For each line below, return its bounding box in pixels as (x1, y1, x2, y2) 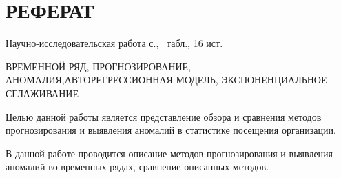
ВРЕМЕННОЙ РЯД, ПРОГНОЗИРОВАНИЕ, (6, 59, 192, 73)
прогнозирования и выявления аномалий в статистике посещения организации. (6, 123, 336, 137)
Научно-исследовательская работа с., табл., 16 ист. (6, 36, 223, 50)
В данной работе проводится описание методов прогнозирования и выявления (6, 146, 333, 160)
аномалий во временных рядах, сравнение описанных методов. (6, 159, 269, 174)
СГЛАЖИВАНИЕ (6, 86, 79, 100)
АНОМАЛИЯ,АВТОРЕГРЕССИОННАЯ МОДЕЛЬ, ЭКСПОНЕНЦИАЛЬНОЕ (6, 72, 327, 87)
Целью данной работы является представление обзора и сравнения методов (6, 109, 322, 123)
